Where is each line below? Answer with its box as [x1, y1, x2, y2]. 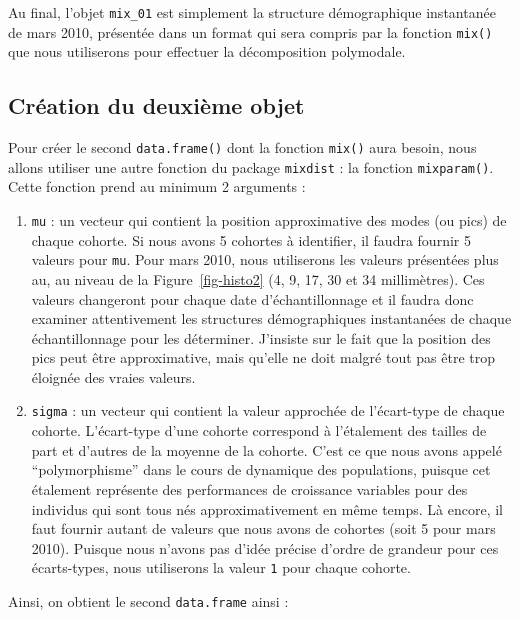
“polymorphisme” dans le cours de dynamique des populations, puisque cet [31, 459, 491, 480]
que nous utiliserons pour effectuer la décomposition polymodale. [8, 41, 406, 62]
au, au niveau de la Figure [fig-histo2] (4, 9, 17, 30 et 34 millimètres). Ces [31, 268, 485, 289]
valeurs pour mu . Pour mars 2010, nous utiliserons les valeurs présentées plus [31, 249, 499, 270]
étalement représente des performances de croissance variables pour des [31, 478, 468, 499]
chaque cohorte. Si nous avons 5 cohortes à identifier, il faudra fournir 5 [31, 229, 471, 250]
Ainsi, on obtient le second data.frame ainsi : [8, 590, 289, 611]
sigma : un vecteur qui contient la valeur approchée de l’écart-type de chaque [31, 400, 505, 421]
